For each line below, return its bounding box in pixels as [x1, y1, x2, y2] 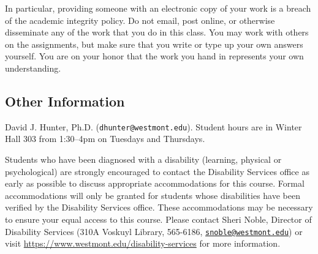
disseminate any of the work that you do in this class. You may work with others [5, 26, 309, 39]
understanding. [5, 61, 61, 74]
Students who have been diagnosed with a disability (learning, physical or [5, 153, 282, 166]
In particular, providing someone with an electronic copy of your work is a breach [5, 2, 311, 14]
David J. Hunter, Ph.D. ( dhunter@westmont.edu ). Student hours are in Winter [5, 120, 302, 133]
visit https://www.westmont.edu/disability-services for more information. [5, 237, 281, 250]
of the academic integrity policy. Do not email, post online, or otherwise [5, 13, 275, 26]
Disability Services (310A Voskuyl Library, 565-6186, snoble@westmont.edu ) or [5, 225, 303, 237]
